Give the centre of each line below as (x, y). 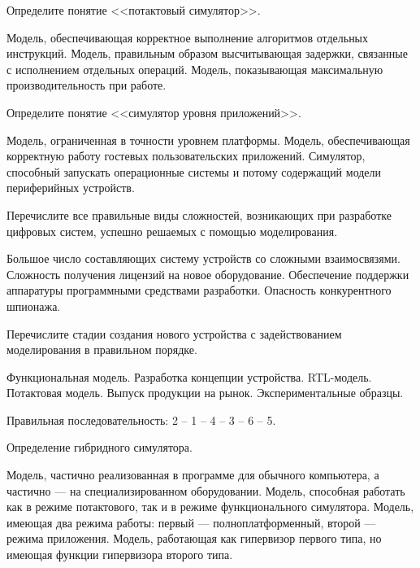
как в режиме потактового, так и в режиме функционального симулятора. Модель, (210, 507)
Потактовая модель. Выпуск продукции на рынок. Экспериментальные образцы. (205, 393)
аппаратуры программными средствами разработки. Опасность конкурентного (199, 290)
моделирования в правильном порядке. (102, 350)
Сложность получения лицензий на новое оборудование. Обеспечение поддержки (208, 274)
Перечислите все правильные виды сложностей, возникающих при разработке (199, 214)
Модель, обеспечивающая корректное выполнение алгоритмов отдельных (188, 37)
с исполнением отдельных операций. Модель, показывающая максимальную (195, 69)
